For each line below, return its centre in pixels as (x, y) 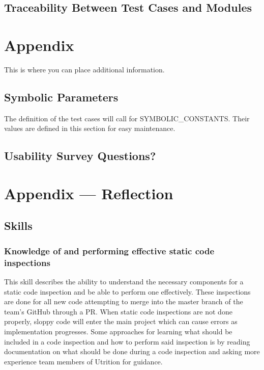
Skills (18, 226)
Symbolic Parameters (61, 97)
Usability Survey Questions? (80, 156)
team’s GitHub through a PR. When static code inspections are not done (118, 311)
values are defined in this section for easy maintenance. (90, 128)
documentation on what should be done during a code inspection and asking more (132, 351)
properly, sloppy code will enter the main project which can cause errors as (121, 321)
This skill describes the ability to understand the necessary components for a (124, 281)
